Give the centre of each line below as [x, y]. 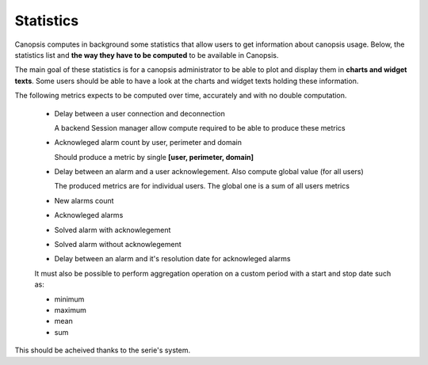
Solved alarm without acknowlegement [118, 245]
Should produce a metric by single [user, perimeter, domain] [154, 157]
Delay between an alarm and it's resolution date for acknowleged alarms [172, 259]
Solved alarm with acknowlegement [113, 230]
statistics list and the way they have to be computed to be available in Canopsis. [147, 55]
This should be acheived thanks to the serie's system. [103, 350]
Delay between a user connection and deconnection [139, 113]
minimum [69, 299]
